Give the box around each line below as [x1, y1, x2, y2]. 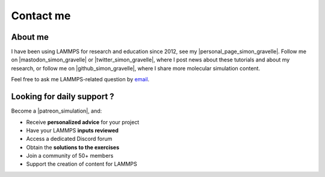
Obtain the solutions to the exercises [26, 143, 120, 151]
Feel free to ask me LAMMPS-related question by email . [11, 76, 150, 83]
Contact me [11, 9, 71, 22]
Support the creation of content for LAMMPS [26, 160, 138, 168]
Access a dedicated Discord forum [26, 135, 113, 143]
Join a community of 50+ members [26, 152, 114, 160]
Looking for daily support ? [11, 92, 114, 102]
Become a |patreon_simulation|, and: [11, 107, 102, 114]
